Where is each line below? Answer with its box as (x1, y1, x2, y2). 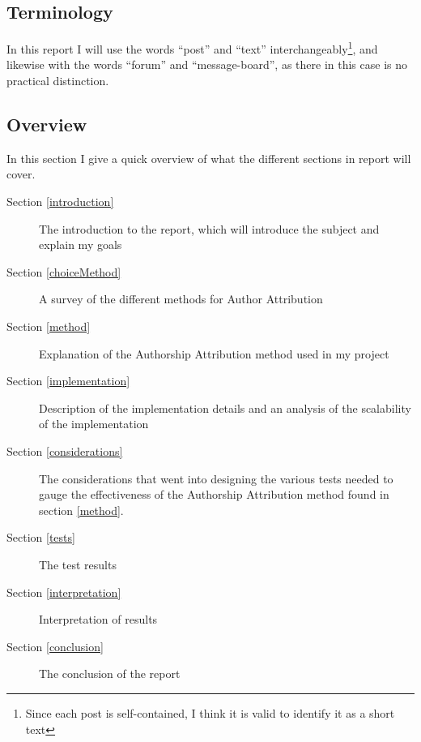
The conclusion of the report (39, 665, 181, 682)
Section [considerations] (6, 442, 123, 459)
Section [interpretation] (6, 583, 121, 600)
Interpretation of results (39, 611, 158, 628)
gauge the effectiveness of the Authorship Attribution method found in (39, 486, 389, 503)
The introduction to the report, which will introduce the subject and (39, 220, 380, 237)
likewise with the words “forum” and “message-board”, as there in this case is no (6, 56, 407, 73)
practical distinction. (6, 72, 109, 89)
